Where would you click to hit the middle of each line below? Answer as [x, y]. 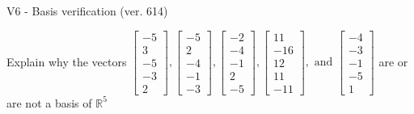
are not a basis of [49, 102]
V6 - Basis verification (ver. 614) [87, 11]
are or [393, 61]
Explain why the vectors [67, 61]
